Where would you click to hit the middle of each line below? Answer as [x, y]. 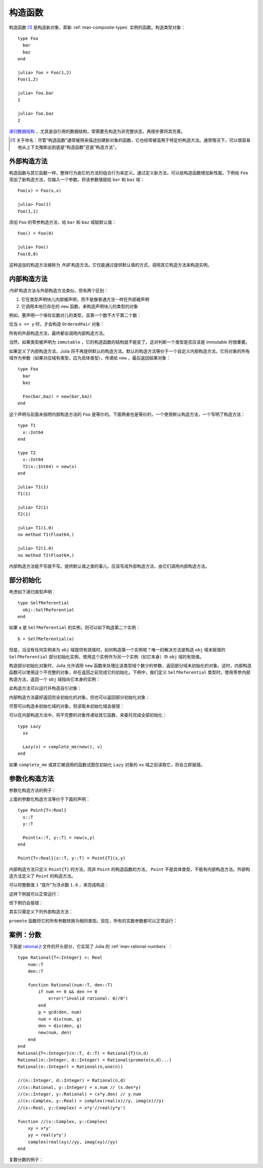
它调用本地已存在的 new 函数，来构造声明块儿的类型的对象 [80, 306]
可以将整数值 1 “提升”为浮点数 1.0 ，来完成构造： [59, 885]
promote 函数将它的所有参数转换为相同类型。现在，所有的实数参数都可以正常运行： [93, 921]
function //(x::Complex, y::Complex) [63, 1121]
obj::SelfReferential [48, 610]
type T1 [27, 425]
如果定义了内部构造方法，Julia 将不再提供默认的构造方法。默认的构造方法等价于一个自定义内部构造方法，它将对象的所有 [130, 351]
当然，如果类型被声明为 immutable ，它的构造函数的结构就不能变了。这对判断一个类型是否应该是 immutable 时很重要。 [130, 342]
